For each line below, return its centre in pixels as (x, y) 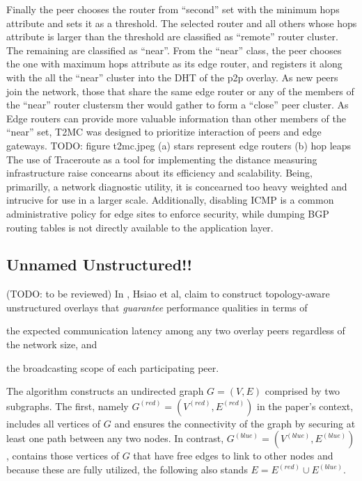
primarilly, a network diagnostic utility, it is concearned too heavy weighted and (177, 186)
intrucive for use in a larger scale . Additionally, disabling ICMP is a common (170, 200)
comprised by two (302, 391)
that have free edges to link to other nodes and (233, 456)
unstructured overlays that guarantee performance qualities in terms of (157, 307)
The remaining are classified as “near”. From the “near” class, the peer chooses (174, 50)
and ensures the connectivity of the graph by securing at (235, 423)
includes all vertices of (54, 423)
